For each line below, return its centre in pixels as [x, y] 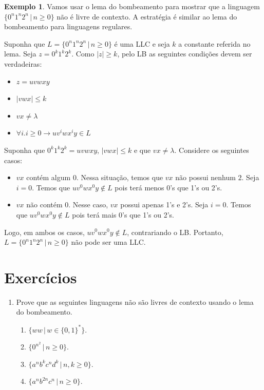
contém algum [49, 177]
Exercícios [41, 277]
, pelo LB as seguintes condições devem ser [185, 54]
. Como [83, 54]
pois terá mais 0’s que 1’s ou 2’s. [123, 214]
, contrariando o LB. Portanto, [175, 232]
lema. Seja [20, 54]
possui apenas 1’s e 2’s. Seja [164, 204]
